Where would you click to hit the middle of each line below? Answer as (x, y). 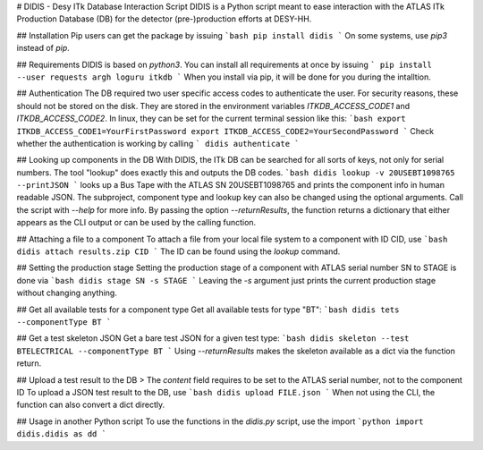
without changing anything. (67, 293)
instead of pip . (43, 48)
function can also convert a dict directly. (91, 405)
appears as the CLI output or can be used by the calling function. (136, 223)
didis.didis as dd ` (62, 434)
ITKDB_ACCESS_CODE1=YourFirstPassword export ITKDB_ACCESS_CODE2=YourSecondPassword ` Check (225, 131)
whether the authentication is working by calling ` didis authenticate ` (158, 143)
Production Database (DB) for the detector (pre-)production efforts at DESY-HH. (164, 19)
